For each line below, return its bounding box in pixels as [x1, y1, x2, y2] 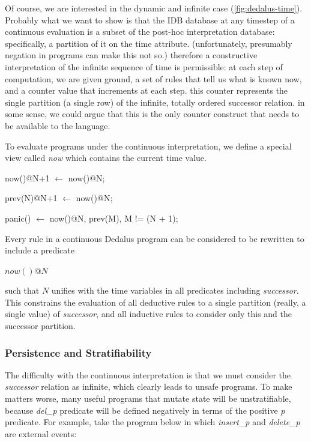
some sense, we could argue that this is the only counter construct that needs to [5, 107, 300, 120]
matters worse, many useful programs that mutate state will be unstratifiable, [5, 392, 291, 405]
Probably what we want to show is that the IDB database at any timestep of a [5, 13, 295, 26]
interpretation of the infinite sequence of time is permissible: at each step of [5, 60, 283, 73]
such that [5, 284, 40, 297]
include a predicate [5, 244, 74, 256]
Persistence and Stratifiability [5, 345, 152, 360]
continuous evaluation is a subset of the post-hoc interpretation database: [5, 25, 275, 38]
